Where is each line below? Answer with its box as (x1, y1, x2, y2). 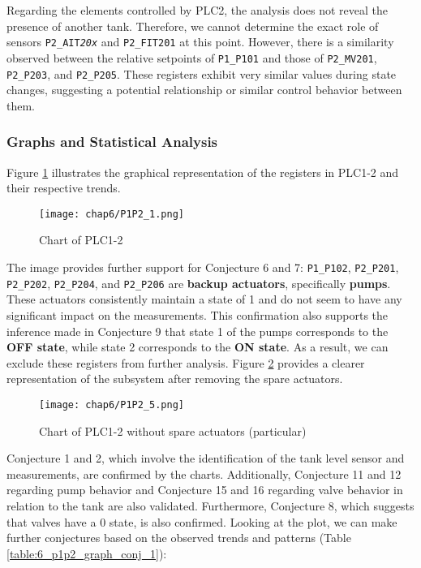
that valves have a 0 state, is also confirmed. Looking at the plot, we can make (6, 513, 397, 530)
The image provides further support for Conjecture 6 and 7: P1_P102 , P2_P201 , (6, 259, 399, 275)
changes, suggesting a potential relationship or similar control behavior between (6, 81, 402, 98)
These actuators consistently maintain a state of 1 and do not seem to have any (6, 290, 402, 308)
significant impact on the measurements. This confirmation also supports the (6, 306, 389, 323)
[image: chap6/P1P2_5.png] (39, 398, 184, 411)
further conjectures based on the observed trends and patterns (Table (6, 529, 351, 546)
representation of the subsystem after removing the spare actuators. (6, 370, 343, 387)
